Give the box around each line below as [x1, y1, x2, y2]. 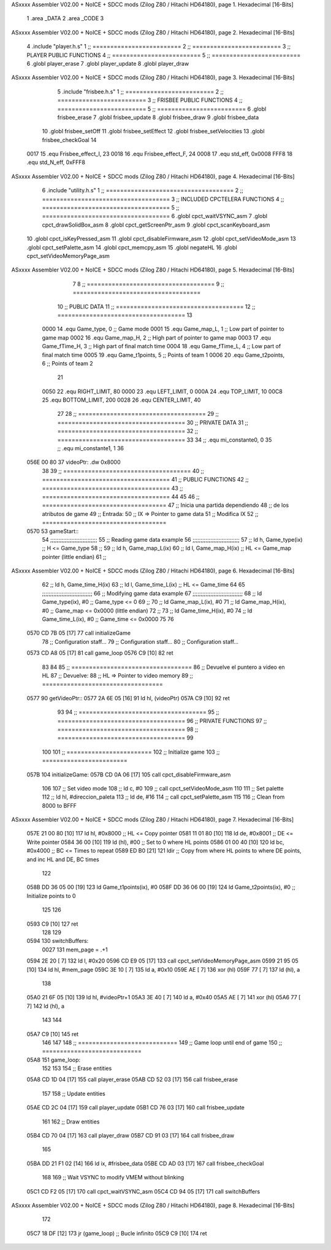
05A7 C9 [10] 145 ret [26, 1030, 79, 1037]
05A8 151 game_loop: [26, 1056, 81, 1063]
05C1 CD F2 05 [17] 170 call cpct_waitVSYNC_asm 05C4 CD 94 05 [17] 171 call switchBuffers [26, 1187, 261, 1195]
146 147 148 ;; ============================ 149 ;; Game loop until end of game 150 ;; [42, 1039, 283, 1046]
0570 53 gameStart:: [26, 527, 79, 534]
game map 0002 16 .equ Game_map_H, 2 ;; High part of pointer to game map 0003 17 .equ [42, 334, 272, 341]
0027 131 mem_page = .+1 [42, 946, 108, 953]
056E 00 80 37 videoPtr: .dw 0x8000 [26, 458, 121, 466]
